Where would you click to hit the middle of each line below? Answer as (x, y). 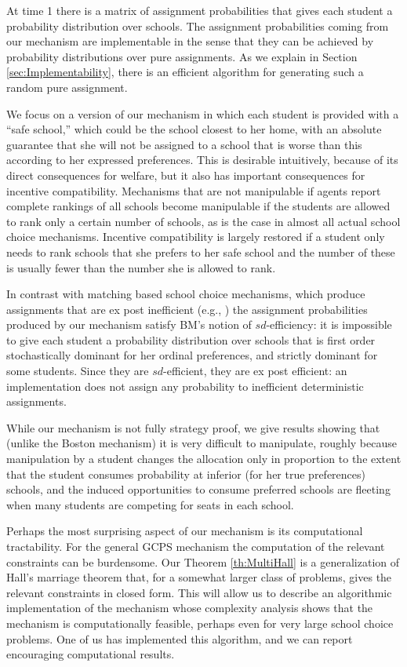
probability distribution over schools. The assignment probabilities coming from (198, 26)
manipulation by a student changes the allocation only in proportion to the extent (204, 459)
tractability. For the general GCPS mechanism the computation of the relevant (196, 546)
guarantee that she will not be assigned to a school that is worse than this (184, 144)
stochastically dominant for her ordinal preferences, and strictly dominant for (192, 355)
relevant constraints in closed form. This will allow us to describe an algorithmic (199, 592)
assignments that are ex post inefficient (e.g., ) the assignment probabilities (187, 309)
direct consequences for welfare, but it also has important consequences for (186, 175)
